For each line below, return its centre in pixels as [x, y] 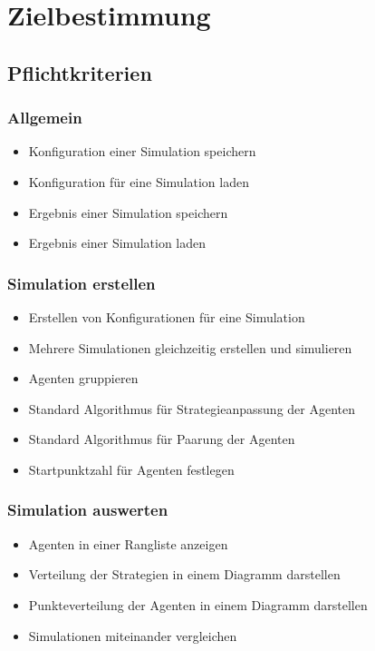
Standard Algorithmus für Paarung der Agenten [162, 439]
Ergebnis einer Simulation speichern [128, 212]
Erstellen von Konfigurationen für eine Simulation [167, 316]
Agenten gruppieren [83, 378]
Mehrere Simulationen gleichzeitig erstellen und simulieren [190, 347]
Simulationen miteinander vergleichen [133, 635]
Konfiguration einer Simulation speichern [142, 151]
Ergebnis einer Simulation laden [117, 243]
